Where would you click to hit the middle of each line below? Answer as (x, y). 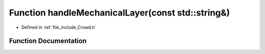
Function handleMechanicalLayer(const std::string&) (119, 13)
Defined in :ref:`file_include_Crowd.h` (59, 27)
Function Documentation (48, 41)
